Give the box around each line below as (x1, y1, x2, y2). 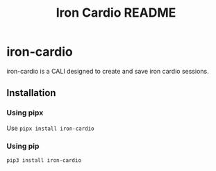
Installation (6, 87, 56, 99)
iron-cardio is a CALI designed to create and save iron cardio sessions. (6, 67, 209, 75)
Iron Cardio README (56, 5, 176, 21)
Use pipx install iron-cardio (6, 124, 94, 132)
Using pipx (6, 108, 44, 117)
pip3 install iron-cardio (6, 156, 81, 164)
